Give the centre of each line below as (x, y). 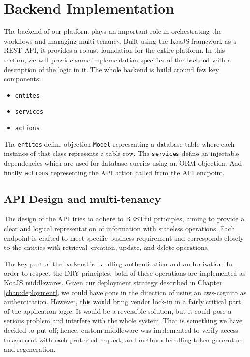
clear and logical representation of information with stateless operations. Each (119, 228)
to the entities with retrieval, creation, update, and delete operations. (107, 247)
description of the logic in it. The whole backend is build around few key (111, 69)
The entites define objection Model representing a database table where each (119, 144)
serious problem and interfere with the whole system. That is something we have (123, 320)
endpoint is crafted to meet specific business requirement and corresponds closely (124, 238)
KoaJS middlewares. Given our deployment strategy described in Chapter (113, 282)
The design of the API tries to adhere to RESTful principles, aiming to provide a (124, 219)
